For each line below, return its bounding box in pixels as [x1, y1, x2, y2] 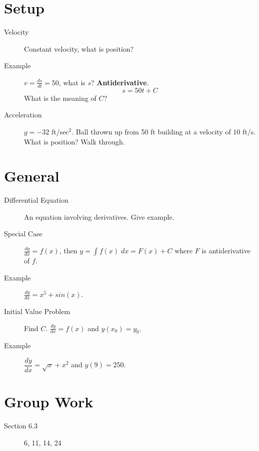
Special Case [4, 228, 42, 239]
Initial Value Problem [4, 306, 70, 317]
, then [59, 245, 77, 256]
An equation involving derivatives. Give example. [24, 211, 174, 222]
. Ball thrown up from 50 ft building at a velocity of [71, 126, 231, 136]
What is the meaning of [24, 92, 96, 103]
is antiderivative [201, 245, 250, 256]
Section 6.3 [4, 420, 37, 431]
